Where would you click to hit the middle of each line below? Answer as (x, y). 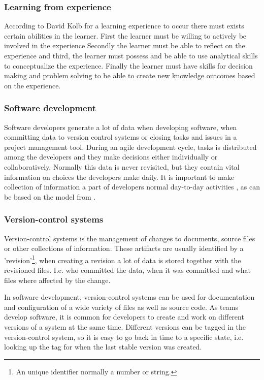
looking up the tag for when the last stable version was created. (103, 347)
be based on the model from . (50, 196)
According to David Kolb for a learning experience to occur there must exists (124, 26)
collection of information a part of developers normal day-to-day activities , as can (132, 187)
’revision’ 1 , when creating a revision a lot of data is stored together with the (123, 259)
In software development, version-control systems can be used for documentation (129, 297)
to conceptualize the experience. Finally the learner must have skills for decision (128, 65)
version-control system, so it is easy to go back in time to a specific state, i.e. (124, 337)
